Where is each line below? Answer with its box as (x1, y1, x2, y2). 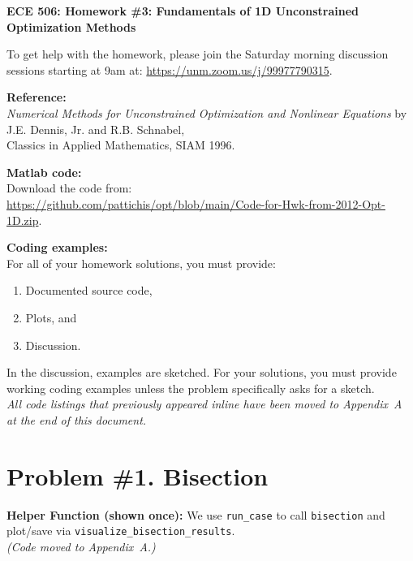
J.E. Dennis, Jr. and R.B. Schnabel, (6, 120, 185, 137)
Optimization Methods (6, 18, 136, 35)
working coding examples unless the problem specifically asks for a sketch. (6, 379, 375, 396)
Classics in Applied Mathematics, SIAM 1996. (6, 136, 235, 153)
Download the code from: (6, 179, 132, 196)
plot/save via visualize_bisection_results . (6, 522, 235, 539)
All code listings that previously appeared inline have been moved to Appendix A (6, 395, 402, 412)
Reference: (6, 88, 67, 106)
